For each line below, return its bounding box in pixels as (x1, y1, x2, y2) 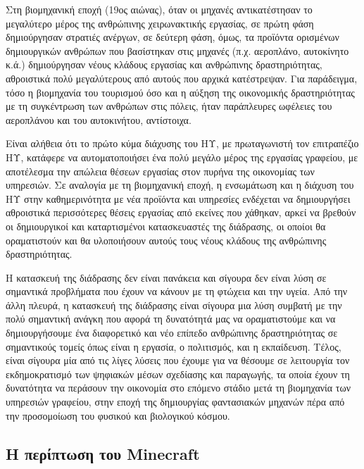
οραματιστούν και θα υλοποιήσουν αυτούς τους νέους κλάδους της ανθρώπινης (6, 232, 327, 247)
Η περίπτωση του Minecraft (6, 442, 200, 464)
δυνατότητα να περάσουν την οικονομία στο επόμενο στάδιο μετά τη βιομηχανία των (6, 380, 351, 395)
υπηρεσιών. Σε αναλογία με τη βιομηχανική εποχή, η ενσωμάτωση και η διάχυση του (6, 177, 354, 192)
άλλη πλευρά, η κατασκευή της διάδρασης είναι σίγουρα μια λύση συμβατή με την (6, 297, 342, 312)
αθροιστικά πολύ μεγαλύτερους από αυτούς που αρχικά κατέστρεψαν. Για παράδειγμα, (6, 70, 358, 85)
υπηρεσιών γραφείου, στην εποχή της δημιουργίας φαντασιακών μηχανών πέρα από (6, 394, 345, 409)
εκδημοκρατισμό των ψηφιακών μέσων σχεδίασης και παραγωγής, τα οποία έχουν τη (6, 366, 350, 381)
